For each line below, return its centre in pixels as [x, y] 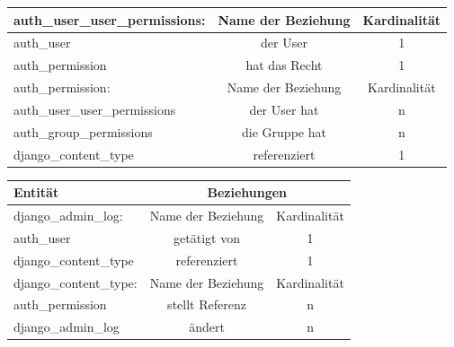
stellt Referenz [207, 304]
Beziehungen [247, 192]
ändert [207, 327]
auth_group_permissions [83, 131]
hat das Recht [284, 65]
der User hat [284, 109]
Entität [36, 192]
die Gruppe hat [284, 131]
